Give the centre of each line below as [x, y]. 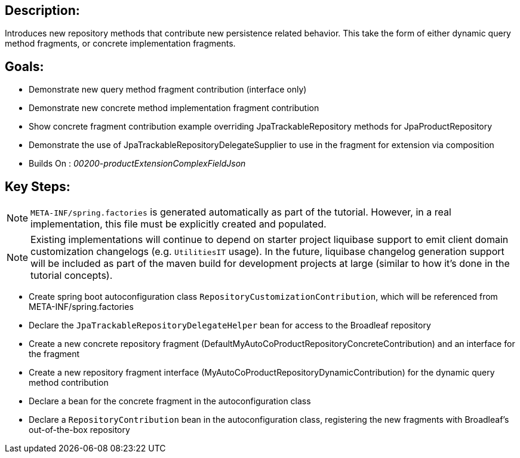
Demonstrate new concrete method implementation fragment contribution [174, 108]
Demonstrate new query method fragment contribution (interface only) [168, 90]
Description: [42, 10]
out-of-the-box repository [79, 430]
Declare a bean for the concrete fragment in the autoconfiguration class [170, 401]
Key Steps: [38, 186]
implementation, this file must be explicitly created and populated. [179, 224]
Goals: [24, 66]
